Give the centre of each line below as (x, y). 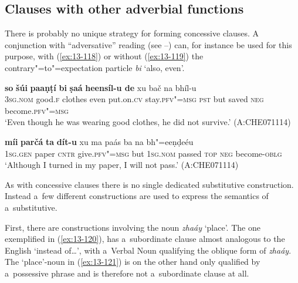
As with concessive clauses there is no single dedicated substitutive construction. (149, 184)
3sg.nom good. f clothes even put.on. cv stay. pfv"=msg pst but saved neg (134, 99)
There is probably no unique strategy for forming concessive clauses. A (132, 33)
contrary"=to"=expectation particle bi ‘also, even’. (95, 67)
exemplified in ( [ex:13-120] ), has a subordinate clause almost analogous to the (145, 239)
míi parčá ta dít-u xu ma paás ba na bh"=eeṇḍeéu (99, 141)
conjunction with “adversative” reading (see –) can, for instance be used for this (148, 44)
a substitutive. (31, 207)
